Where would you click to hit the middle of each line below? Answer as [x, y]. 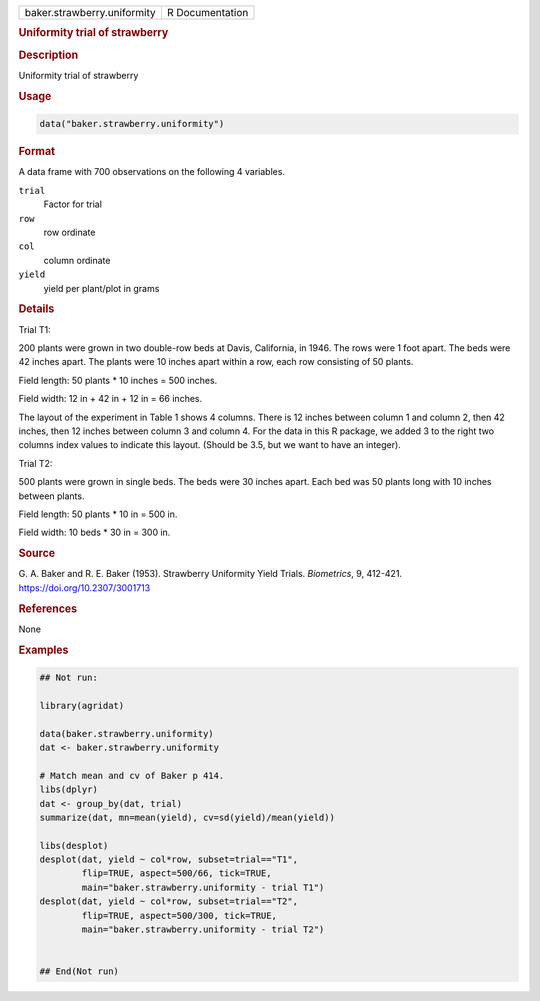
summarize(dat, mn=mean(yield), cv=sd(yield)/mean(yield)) [187, 817]
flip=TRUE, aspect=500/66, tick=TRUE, [176, 873]
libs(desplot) [74, 845]
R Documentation [207, 12]
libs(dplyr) [69, 789]
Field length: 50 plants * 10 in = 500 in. [98, 514]
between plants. [51, 496]
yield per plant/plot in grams [101, 288]
